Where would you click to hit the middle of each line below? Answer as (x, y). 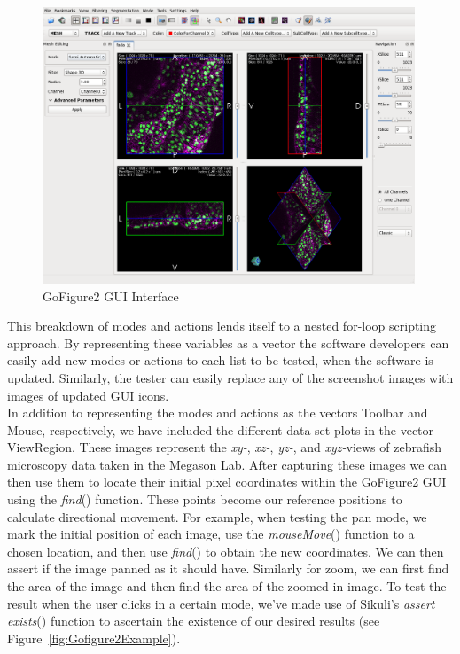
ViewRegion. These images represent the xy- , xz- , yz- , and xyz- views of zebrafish (225, 447)
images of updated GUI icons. (88, 395)
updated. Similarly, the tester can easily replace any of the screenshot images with (230, 377)
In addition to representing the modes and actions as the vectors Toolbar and (218, 413)
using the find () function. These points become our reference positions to (205, 499)
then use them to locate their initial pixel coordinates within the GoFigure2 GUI (227, 482)
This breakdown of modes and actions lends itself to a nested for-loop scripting (222, 326)
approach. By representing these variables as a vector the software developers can (228, 343)
